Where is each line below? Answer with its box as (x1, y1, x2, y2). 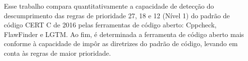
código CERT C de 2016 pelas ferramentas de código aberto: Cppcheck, (4, 20, 217, 30)
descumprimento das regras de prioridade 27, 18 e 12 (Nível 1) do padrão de (4, 10, 230, 20)
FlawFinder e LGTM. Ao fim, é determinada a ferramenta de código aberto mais (4, 29, 244, 39)
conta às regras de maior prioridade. (4, 48, 111, 58)
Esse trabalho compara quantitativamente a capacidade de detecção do (4, 1, 214, 11)
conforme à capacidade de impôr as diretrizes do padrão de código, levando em (4, 38, 238, 49)
